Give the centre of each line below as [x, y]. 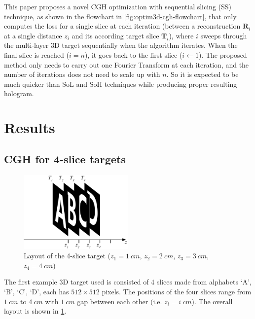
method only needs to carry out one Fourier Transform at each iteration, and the [127, 64]
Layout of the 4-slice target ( [67, 256]
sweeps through [224, 35]
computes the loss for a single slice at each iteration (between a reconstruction [122, 26]
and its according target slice [115, 35]
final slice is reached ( [37, 54]
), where [181, 35]
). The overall [212, 301]
